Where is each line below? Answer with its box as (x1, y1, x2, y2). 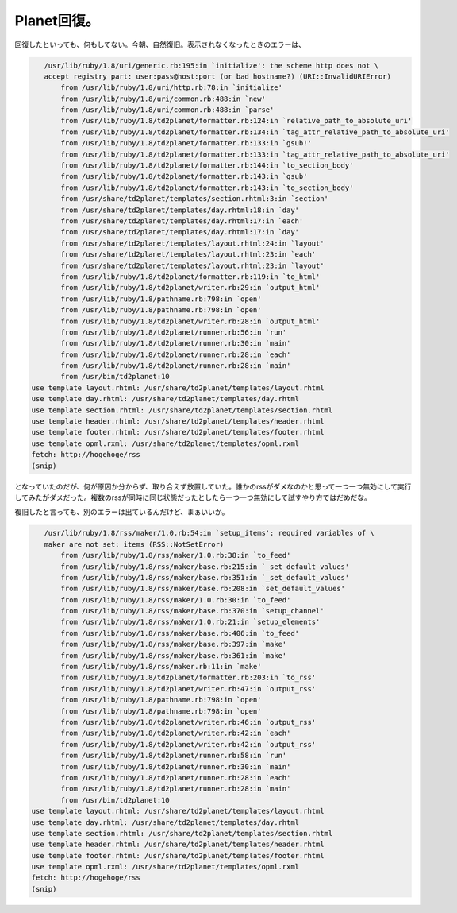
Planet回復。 (14, 12, 100, 29)
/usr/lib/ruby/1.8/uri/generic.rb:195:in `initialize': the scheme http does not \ (44, 60, 379, 70)
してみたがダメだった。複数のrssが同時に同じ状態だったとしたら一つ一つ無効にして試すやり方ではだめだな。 (14, 493, 372, 502)
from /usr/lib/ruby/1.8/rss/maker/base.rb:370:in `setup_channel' (60, 606, 325, 616)
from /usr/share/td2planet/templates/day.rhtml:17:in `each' (60, 217, 304, 226)
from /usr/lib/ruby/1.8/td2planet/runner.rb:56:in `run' (60, 327, 287, 337)
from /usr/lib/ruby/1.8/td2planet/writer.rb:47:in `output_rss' (60, 684, 317, 693)
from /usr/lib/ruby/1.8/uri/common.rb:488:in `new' (60, 94, 266, 103)
